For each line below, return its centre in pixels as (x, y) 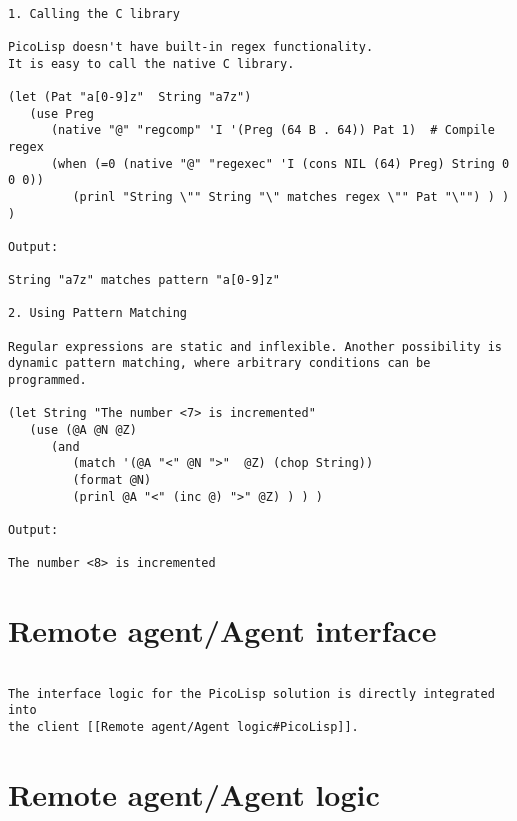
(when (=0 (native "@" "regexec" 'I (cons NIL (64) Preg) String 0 (280, 163)
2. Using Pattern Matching (97, 313)
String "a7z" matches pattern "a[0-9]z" (144, 280)
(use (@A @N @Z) (83, 430)
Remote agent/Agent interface (222, 630)
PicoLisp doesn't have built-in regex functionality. (191, 46)
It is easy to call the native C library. (151, 63)
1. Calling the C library (94, 13)
